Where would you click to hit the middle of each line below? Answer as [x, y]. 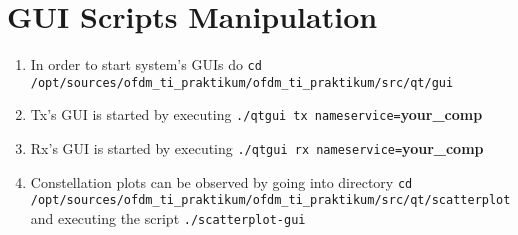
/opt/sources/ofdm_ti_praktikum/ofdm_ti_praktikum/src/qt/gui [242, 82]
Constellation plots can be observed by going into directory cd [221, 181]
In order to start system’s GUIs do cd [146, 64]
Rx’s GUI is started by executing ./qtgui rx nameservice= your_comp [257, 148]
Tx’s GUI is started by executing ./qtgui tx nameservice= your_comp [256, 114]
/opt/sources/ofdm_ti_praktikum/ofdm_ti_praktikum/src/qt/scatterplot [270, 200]
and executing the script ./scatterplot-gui [168, 218]
